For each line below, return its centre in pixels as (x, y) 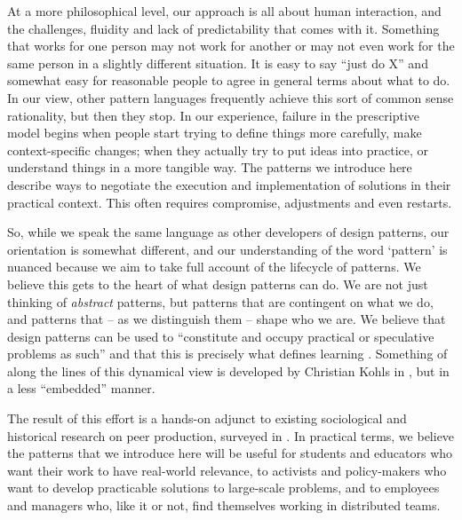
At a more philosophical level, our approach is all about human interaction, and (224, 11)
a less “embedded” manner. (81, 388)
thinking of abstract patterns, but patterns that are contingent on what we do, (220, 301)
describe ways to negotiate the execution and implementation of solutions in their (229, 184)
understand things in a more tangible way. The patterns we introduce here (210, 167)
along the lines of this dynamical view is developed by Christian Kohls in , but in (228, 370)
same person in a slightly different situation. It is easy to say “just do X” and (218, 63)
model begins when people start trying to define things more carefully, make (215, 133)
